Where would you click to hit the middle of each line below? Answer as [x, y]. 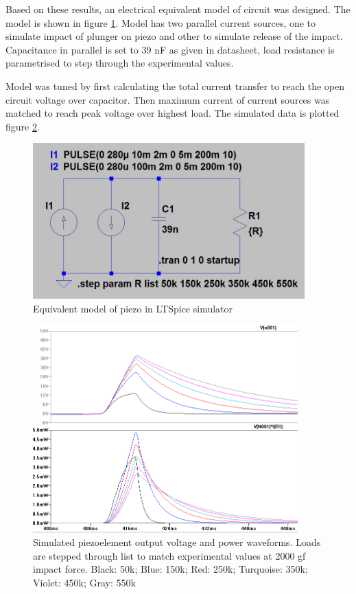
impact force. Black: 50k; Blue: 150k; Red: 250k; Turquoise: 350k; [170, 569]
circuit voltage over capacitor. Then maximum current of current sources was [168, 99]
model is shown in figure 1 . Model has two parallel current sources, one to [161, 22]
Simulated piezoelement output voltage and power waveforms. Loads [177, 542]
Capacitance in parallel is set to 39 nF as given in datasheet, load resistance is [170, 49]
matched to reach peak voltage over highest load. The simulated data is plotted [173, 113]
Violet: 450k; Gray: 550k [84, 583]
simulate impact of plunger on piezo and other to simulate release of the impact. [174, 36]
